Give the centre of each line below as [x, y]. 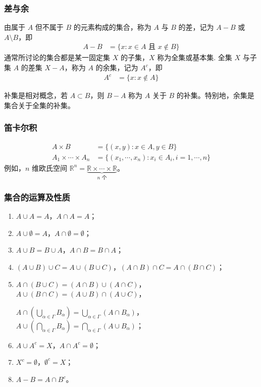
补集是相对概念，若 [36, 95]
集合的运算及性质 [37, 197]
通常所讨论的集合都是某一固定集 [57, 57]
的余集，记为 [117, 67]
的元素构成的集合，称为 [112, 27]
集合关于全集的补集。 [39, 105]
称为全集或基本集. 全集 [195, 57]
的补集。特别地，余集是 [215, 95]
